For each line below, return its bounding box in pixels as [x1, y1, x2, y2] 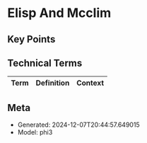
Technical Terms [7, 57, 83, 69]
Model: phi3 [17, 128, 53, 137]
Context [76, 78, 105, 88]
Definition [35, 78, 70, 88]
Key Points [7, 33, 56, 45]
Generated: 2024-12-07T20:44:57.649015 [17, 120, 140, 129]
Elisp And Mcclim [7, 5, 112, 21]
